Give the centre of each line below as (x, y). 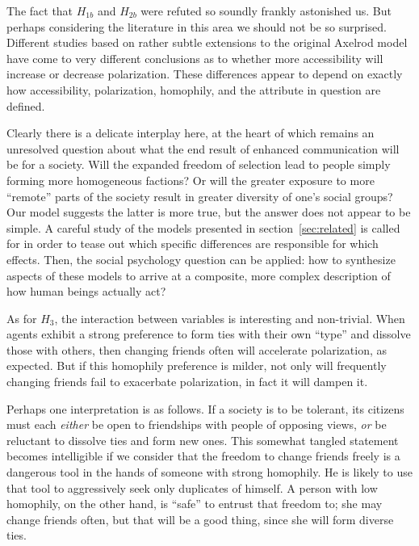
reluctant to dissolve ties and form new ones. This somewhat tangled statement (203, 440)
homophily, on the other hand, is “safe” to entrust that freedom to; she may (195, 504)
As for (22, 318)
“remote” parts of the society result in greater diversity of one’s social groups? (200, 196)
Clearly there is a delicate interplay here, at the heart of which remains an (191, 133)
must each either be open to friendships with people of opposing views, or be (197, 424)
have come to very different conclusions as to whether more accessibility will (195, 58)
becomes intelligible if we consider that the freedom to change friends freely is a (203, 456)
